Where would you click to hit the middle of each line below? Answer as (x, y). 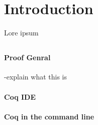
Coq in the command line (49, 116)
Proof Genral (27, 57)
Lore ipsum (21, 33)
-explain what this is (35, 77)
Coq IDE (20, 96)
